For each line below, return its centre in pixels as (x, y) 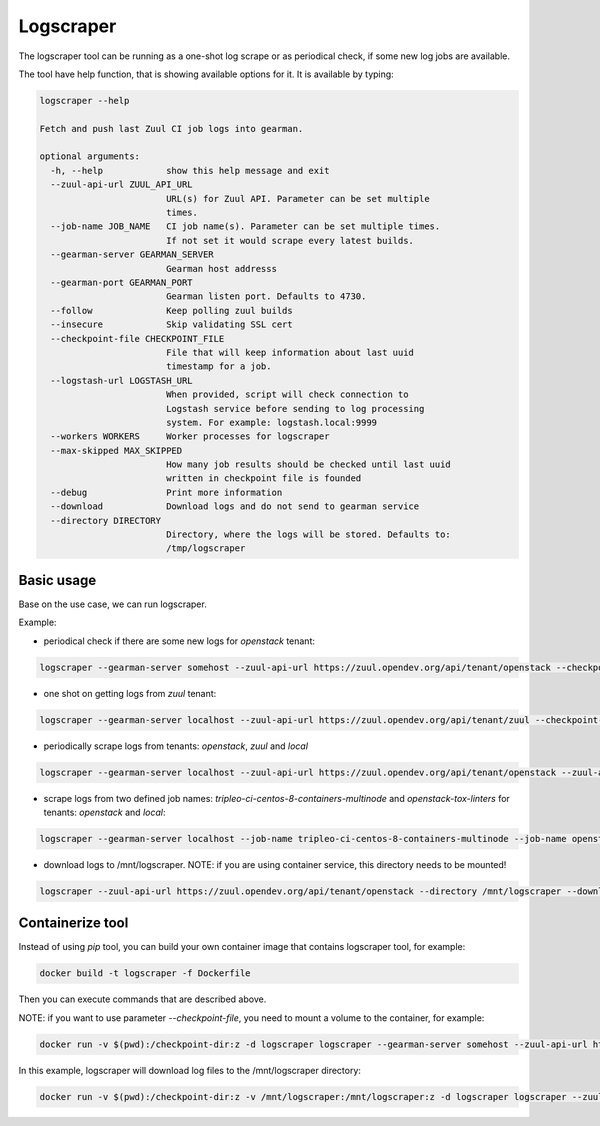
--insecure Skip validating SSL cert (172, 324)
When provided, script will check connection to (287, 394)
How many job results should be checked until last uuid (308, 464)
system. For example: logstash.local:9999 (271, 422)
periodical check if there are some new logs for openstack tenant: (179, 641)
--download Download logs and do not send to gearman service (235, 506)
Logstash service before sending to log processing (295, 408)
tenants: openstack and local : (104, 812)
